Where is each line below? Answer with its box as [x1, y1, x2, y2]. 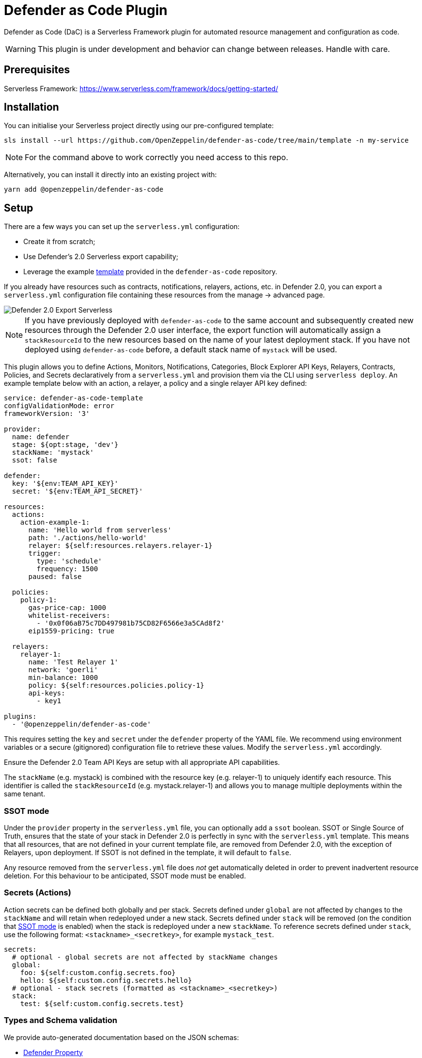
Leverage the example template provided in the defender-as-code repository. [23, 267, 277, 276]
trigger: [28, 549, 62, 558]
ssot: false [12, 456, 57, 464]
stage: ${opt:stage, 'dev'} [12, 441, 119, 449]
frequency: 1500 [36, 565, 98, 573]
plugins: [4, 712, 37, 721]
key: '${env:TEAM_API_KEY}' [12, 479, 119, 488]
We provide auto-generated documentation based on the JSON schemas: [4, 1033, 239, 1041]
